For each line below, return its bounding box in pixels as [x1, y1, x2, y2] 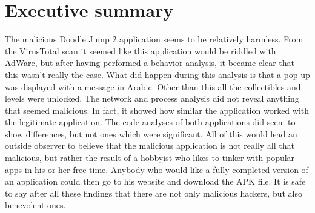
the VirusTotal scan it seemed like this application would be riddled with [5, 44, 276, 57]
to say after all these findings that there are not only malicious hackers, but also [5, 186, 302, 199]
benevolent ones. [5, 198, 66, 211]
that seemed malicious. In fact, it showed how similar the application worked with [5, 103, 310, 116]
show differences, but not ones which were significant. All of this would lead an [5, 127, 297, 140]
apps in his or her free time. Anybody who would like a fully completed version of [5, 163, 308, 175]
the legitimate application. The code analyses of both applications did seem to [5, 116, 296, 128]
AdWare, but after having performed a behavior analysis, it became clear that [5, 56, 294, 69]
